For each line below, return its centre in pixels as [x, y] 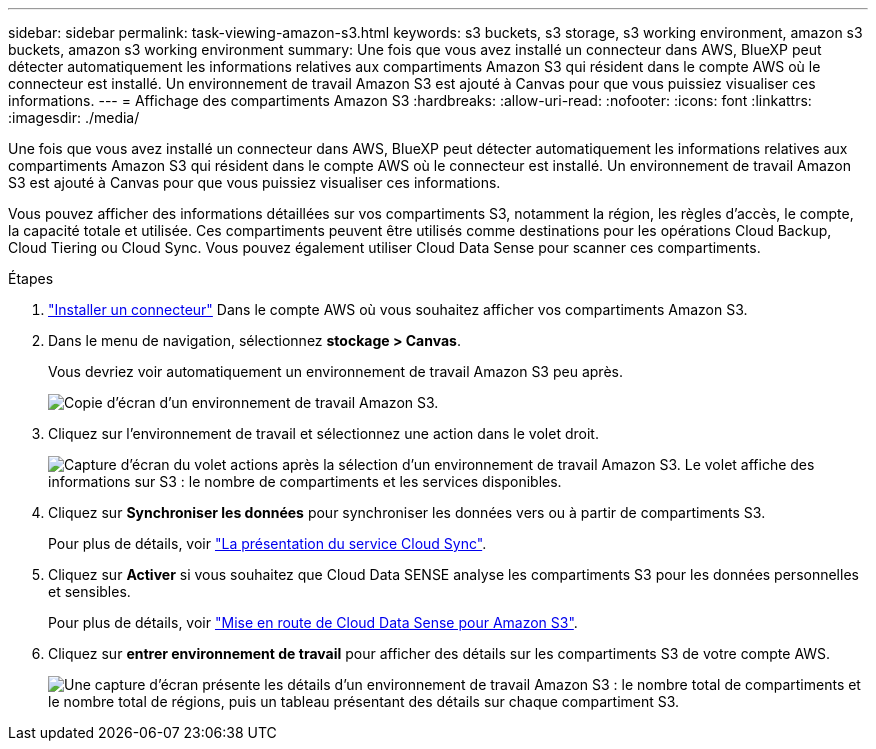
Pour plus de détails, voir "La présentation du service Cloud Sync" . [267, 543]
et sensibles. [89, 591]
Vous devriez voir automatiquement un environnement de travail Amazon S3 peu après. [335, 371]
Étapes [31, 278]
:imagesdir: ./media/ [74, 117]
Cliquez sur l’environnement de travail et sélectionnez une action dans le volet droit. [323, 433]
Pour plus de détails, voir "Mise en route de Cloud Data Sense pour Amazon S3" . [313, 622]
